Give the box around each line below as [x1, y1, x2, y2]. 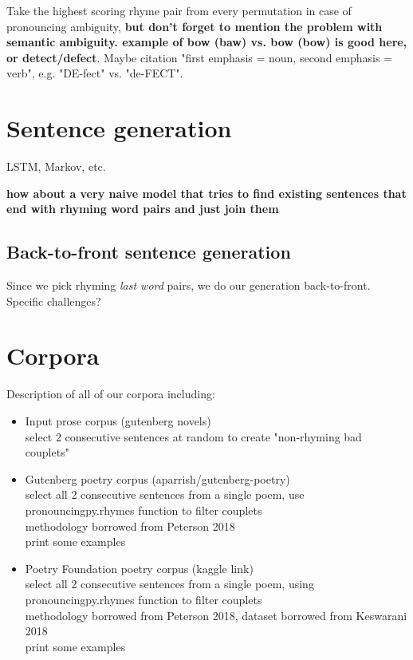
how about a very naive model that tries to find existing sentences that [6, 184, 407, 201]
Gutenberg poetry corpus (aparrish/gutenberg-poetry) [25, 470, 290, 487]
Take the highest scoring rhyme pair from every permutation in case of [6, 2, 352, 18]
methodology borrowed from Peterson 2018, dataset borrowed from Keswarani [25, 607, 407, 623]
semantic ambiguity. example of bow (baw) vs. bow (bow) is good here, [6, 34, 407, 50]
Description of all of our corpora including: [6, 385, 215, 402]
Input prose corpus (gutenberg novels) [25, 412, 211, 429]
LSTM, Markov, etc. [6, 158, 106, 175]
